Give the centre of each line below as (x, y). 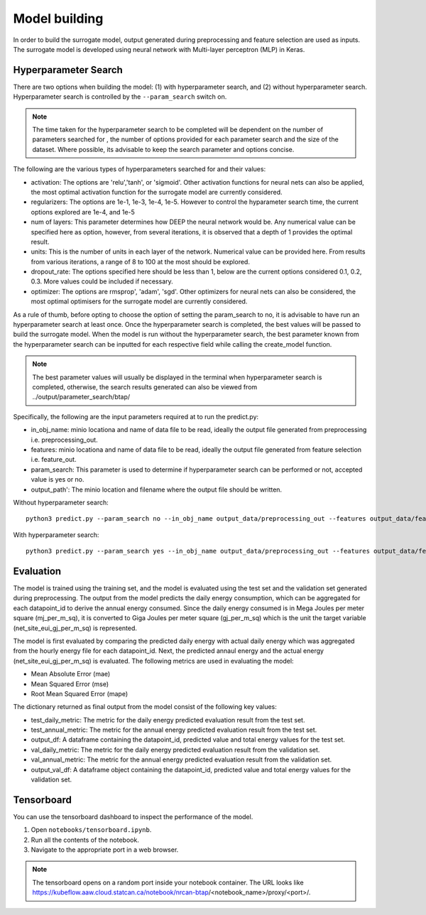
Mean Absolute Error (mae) (71, 674)
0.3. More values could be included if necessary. (102, 281)
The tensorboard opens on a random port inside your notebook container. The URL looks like (168, 882)
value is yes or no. (58, 480)
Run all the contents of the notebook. (85, 840)
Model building (58, 18)
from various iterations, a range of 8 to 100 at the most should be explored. (140, 261)
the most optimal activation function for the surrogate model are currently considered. (157, 192)
